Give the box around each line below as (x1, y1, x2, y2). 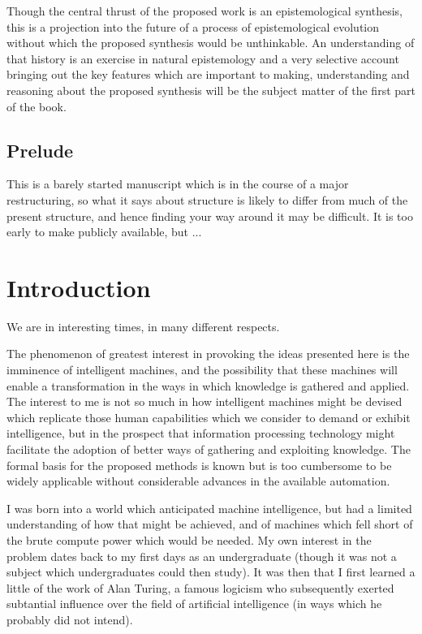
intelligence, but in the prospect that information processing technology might (6, 425, 395, 442)
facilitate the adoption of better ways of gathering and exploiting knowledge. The (6, 441, 411, 458)
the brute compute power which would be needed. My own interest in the (6, 531, 372, 548)
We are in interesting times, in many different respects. (6, 317, 280, 334)
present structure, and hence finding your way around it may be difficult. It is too (6, 207, 413, 224)
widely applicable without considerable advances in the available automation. (6, 472, 390, 490)
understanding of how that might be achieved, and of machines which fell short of (6, 515, 413, 533)
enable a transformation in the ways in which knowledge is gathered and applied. (6, 377, 410, 394)
